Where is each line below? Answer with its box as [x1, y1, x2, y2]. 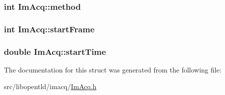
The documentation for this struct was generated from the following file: [4, 64, 222, 74]
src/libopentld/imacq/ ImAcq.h [4, 81, 97, 91]
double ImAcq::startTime [4, 45, 106, 57]
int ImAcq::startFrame [4, 23, 95, 35]
